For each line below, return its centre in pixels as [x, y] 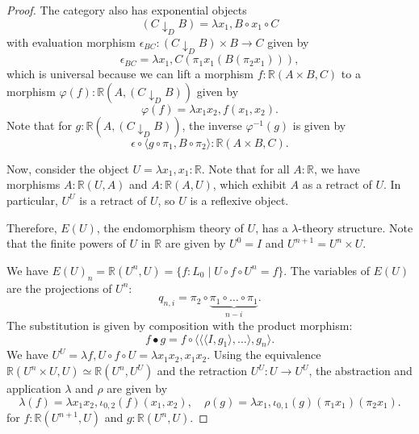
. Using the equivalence [264, 355]
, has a [272, 227]
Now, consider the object [68, 168]
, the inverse [212, 125]
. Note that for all [245, 168]
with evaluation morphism [71, 42]
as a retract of [337, 184]
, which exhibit [249, 184]
